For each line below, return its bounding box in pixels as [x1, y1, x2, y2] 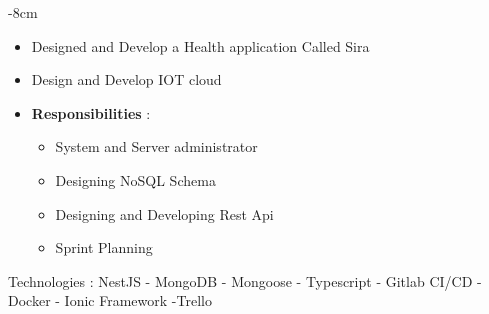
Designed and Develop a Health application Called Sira [31, 35, 370, 56]
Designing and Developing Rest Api [55, 203, 274, 224]
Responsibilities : [31, 102, 151, 123]
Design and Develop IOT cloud [31, 69, 222, 90]
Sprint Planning [55, 237, 153, 258]
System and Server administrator [55, 136, 258, 157]
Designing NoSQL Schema [55, 169, 216, 190]
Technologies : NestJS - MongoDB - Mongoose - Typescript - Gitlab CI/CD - [8, 270, 482, 291]
